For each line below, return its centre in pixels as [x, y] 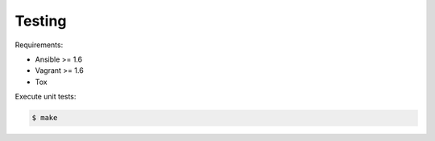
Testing [41, 21]
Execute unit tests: [46, 97]
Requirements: [39, 45]
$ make [45, 118]
